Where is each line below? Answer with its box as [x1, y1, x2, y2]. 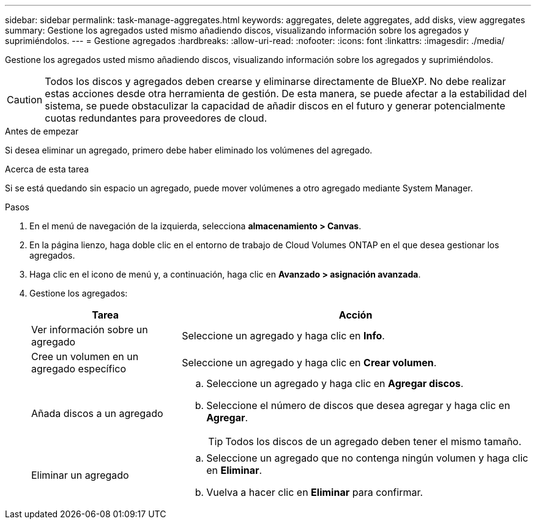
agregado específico [31, 363, 127, 375]
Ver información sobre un [31, 323, 148, 336]
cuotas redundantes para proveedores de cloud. [45, 112, 267, 124]
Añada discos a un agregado [31, 407, 163, 419]
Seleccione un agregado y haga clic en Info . [182, 330, 385, 342]
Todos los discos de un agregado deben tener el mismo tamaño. [225, 435, 522, 448]
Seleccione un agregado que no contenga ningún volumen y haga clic [206, 452, 529, 464]
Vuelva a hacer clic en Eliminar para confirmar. [206, 486, 423, 498]
